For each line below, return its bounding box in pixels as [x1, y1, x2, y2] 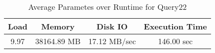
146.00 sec [158, 35, 193, 47]
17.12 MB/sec [88, 35, 136, 47]
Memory [41, 21, 75, 32]
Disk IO [96, 21, 128, 32]
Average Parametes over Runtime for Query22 [28, 1, 187, 12]
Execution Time [143, 21, 207, 32]
